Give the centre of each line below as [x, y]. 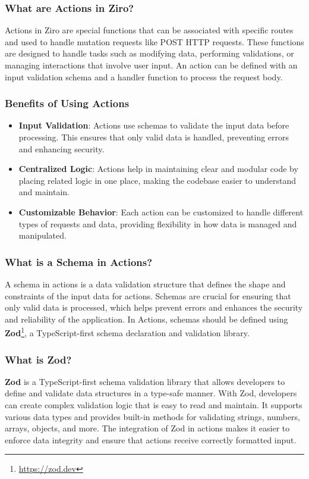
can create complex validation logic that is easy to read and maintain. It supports [154, 405]
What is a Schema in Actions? [79, 262]
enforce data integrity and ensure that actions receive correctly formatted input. [151, 439]
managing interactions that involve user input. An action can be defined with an [151, 65]
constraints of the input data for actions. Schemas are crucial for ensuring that [148, 295]
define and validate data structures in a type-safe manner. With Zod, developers [151, 393]
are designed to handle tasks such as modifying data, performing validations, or [149, 53]
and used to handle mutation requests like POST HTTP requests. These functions [154, 41]
